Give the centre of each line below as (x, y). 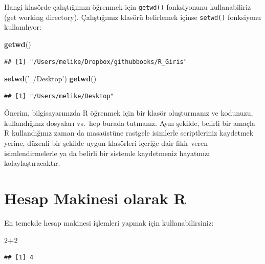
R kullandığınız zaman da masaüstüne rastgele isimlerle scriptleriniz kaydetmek (129, 133)
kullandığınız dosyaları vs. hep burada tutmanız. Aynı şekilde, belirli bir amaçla (130, 123)
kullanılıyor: (23, 27)
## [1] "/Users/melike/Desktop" (59, 96)
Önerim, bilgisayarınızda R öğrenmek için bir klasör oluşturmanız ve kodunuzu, (129, 113)
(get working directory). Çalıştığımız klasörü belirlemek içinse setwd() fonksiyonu (133, 17)
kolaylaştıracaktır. (32, 163)
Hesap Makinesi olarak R (95, 198)
